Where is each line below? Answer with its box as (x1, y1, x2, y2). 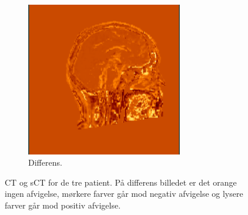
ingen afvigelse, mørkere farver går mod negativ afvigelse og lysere (5, 187, 243, 200)
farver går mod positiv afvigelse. (5, 199, 121, 211)
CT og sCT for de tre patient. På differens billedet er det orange (5, 176, 237, 188)
